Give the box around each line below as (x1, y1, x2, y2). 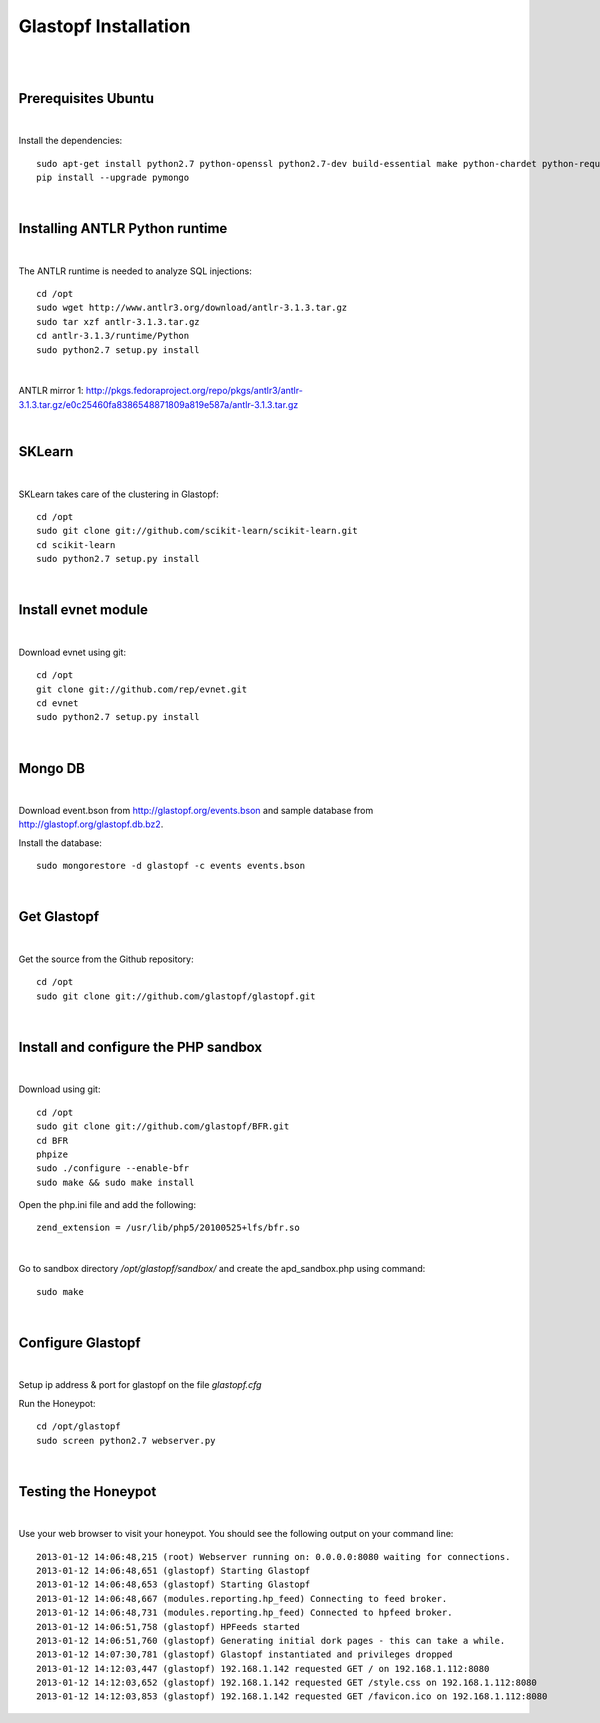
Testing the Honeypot (18, 1483, 157, 1500)
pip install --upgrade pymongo (36, 172, 190, 184)
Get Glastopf (18, 908, 100, 925)
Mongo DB (18, 760, 85, 777)
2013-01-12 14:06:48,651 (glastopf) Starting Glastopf (36, 1565, 311, 1576)
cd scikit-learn (36, 539, 116, 550)
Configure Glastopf (18, 1334, 141, 1351)
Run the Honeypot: (18, 1397, 96, 1409)
